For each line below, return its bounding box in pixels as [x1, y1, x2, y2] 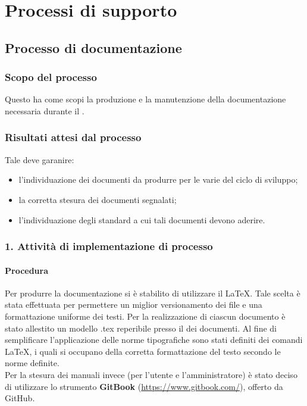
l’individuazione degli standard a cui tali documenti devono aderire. [18, 213, 265, 226]
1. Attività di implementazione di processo [5, 239, 213, 254]
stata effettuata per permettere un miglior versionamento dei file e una [5, 298, 262, 311]
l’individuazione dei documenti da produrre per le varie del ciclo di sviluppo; [18, 173, 298, 186]
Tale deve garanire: [5, 153, 74, 165]
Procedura [5, 264, 49, 276]
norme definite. [5, 357, 59, 369]
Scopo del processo [5, 70, 97, 85]
